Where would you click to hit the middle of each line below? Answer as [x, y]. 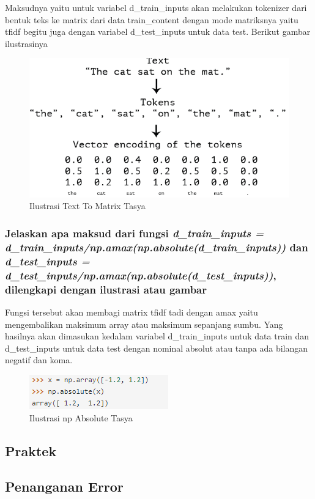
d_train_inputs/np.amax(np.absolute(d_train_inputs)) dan [157, 247]
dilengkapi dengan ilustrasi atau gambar [106, 289]
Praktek [31, 450]
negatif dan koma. [39, 360]
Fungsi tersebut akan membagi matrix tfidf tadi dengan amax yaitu [132, 312]
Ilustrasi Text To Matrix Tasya [87, 206]
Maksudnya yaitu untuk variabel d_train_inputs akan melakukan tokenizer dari [156, 7]
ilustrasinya [26, 43]
